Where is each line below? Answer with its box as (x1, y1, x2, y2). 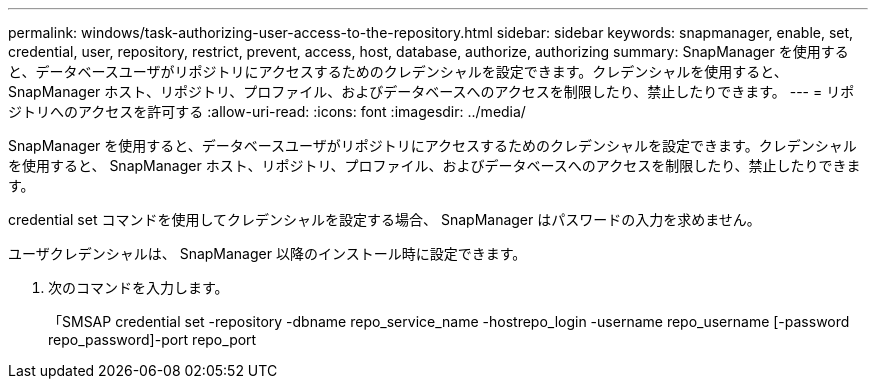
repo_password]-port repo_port (48, 331, 257, 348)
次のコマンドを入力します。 (48, 279, 229, 296)
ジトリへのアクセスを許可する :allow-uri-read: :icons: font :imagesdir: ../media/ (8, 103, 526, 120)
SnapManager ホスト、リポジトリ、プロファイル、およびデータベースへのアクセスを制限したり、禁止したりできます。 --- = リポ (8, 83, 855, 100)
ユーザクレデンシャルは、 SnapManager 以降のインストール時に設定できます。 (8, 245, 527, 262)
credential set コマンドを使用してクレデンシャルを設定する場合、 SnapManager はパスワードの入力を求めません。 (8, 211, 761, 228)
